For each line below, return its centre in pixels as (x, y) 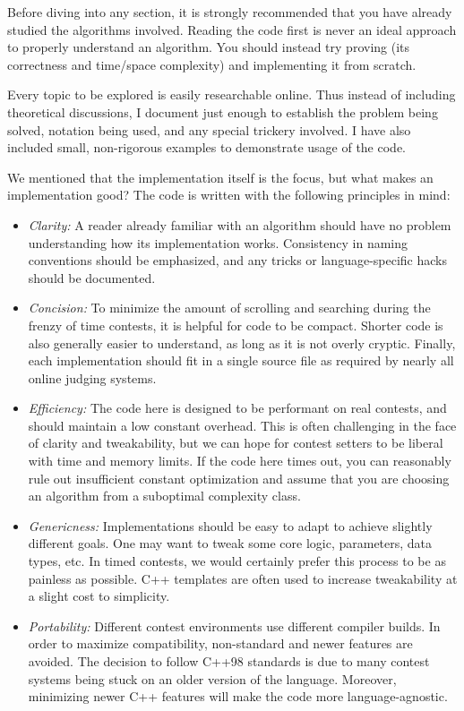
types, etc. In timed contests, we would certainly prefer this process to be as (237, 561)
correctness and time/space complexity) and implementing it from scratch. (212, 64)
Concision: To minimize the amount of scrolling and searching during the (229, 308)
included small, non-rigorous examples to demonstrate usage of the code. (206, 147)
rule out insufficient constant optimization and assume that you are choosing (239, 478)
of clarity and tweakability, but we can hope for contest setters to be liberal (236, 443)
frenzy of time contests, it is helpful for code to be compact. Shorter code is (236, 325)
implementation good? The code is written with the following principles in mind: (229, 195)
